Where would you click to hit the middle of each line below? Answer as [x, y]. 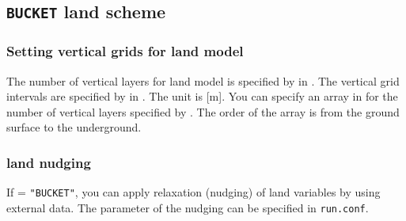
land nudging [49, 162]
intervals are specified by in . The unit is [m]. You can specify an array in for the [202, 96]
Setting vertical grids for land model [125, 51]
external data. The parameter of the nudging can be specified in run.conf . [188, 207]
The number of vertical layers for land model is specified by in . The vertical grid [203, 80]
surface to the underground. [74, 127]
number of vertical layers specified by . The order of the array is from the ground [203, 111]
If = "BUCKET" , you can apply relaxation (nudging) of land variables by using [194, 192]
